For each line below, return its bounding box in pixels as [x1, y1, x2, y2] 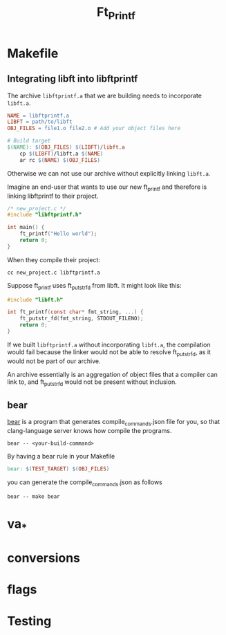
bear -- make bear [7, 493, 60, 500]
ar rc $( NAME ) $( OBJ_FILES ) [19, 156, 100, 163]
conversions [7, 550, 81, 566]
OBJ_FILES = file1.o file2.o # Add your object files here [7, 125, 181, 132]
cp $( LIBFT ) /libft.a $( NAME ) [19, 150, 104, 157]
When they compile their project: [7, 255, 100, 264]
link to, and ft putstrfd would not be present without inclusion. [7, 378, 178, 387]
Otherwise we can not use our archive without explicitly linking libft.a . [7, 169, 211, 177]
